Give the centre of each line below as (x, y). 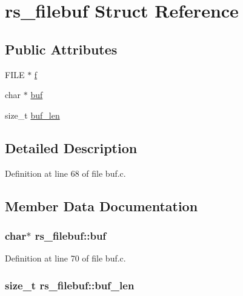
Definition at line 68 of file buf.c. (65, 173)
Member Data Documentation (102, 206)
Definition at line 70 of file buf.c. (65, 258)
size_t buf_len (32, 115)
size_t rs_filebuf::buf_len (70, 285)
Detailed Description (71, 147)
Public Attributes (61, 49)
